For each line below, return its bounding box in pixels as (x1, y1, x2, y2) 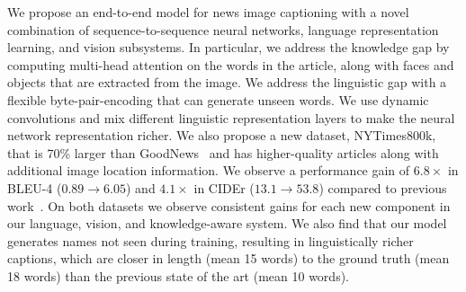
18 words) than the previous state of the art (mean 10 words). (7, 266, 350, 285)
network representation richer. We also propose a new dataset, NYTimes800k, (7, 126, 436, 145)
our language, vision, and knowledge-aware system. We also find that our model (7, 214, 447, 233)
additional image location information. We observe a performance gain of (7, 161, 410, 180)
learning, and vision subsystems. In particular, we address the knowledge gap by (7, 38, 450, 57)
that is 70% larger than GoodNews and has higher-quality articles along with (7, 143, 439, 162)
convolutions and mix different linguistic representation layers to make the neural (7, 108, 455, 127)
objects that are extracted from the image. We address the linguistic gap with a (7, 73, 447, 92)
